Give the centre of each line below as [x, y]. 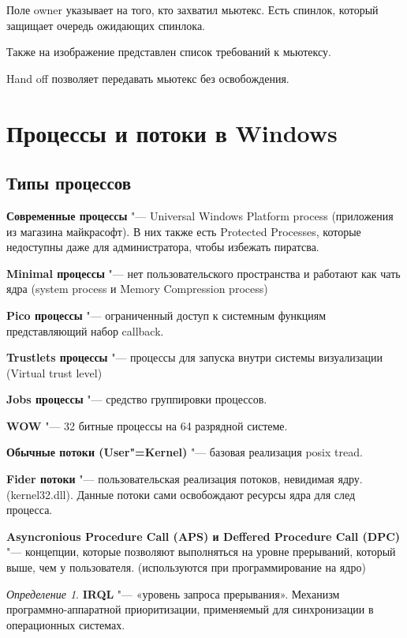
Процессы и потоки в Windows [172, 132]
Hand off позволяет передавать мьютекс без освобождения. [148, 78]
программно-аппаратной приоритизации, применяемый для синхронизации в [190, 609]
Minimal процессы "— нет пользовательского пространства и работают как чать [203, 273]
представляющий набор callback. [85, 330]
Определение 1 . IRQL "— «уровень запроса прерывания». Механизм [173, 593]
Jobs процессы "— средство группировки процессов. [137, 399]
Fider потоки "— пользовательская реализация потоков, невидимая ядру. [185, 479]
